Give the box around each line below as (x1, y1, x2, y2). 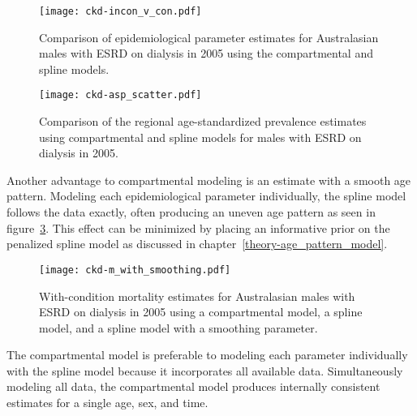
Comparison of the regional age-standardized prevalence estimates (39, 113, 367, 130)
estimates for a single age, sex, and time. (6, 394, 208, 411)
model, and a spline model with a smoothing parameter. (39, 319, 318, 336)
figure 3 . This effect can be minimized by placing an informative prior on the (6, 219, 390, 236)
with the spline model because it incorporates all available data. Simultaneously (6, 362, 403, 379)
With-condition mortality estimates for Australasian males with (39, 287, 355, 304)
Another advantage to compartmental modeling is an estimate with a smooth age (6, 171, 411, 188)
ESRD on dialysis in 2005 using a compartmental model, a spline (39, 303, 363, 320)
